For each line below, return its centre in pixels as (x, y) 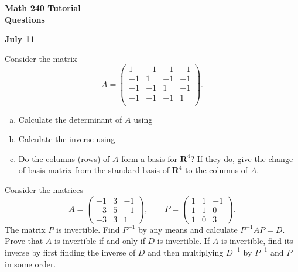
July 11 (20, 39)
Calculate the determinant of (70, 119)
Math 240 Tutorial (43, 8)
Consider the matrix (41, 58)
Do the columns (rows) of (64, 158)
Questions (25, 19)
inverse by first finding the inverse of (70, 252)
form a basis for (150, 158)
